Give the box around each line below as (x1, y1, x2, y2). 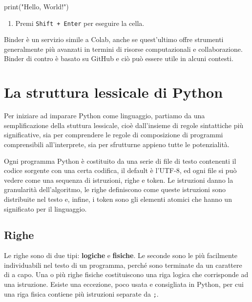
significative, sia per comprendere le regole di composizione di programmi (4, 129, 223, 140)
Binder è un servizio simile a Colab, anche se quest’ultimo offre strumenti (4, 34, 224, 44)
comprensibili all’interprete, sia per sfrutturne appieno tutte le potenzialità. (4, 139, 230, 149)
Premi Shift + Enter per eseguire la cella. (15, 18, 145, 28)
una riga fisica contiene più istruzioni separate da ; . (4, 288, 159, 299)
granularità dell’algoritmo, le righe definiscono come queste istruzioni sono (4, 184, 226, 194)
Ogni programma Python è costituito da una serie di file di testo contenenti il (4, 155, 236, 166)
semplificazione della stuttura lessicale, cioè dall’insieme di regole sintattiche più (4, 120, 244, 130)
